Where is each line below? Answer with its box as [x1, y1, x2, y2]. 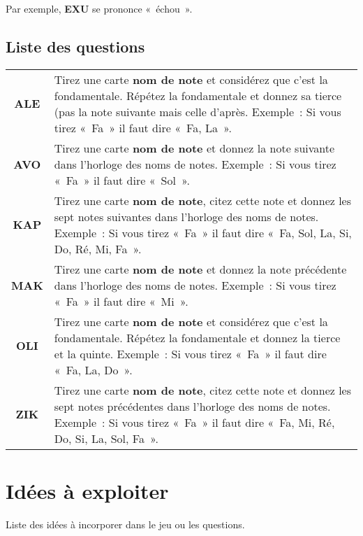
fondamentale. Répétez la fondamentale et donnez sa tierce [54, 87, 342, 104]
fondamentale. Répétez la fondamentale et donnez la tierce [54, 329, 341, 346]
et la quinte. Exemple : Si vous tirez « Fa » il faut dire [54, 345, 327, 362]
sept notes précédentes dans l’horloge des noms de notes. [54, 397, 331, 414]
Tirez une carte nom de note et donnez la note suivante [54, 139, 335, 156]
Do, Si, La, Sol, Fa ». [54, 430, 158, 446]
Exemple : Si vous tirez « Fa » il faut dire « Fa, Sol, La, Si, [54, 224, 352, 241]
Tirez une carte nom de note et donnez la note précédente [54, 260, 347, 277]
